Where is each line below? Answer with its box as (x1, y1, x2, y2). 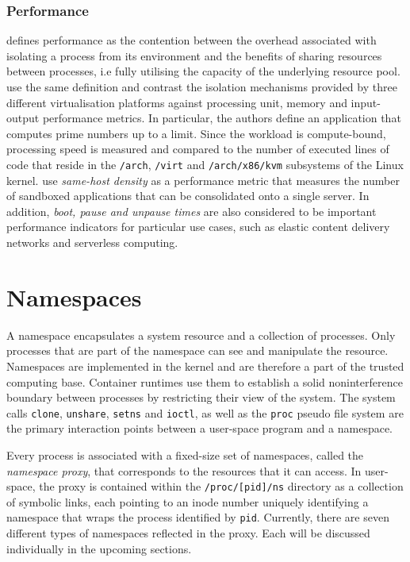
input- (351, 94, 381, 110)
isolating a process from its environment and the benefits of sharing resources (6, 47, 382, 64)
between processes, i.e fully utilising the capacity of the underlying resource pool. (6, 63, 400, 79)
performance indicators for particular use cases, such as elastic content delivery (6, 218, 390, 235)
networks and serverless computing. (6, 234, 178, 250)
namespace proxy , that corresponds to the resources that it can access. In (6, 462, 362, 479)
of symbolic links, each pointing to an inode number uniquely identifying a (6, 493, 369, 510)
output (6, 110, 40, 126)
